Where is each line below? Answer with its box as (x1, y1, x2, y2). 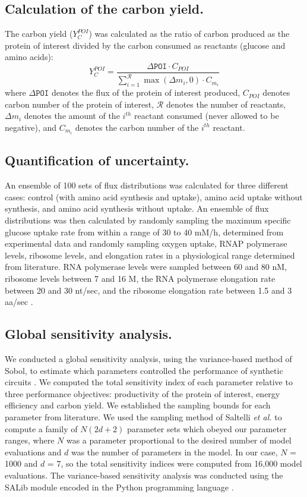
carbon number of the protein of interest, (5, 97, 154, 110)
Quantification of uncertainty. (5, 151, 189, 169)
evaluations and (5, 445, 62, 458)
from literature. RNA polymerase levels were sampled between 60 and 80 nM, (5, 260, 287, 273)
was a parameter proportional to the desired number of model (66, 434, 292, 446)
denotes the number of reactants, (166, 97, 286, 110)
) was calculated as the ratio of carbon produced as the (88, 27, 290, 40)
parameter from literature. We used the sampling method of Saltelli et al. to (5, 410, 282, 423)
